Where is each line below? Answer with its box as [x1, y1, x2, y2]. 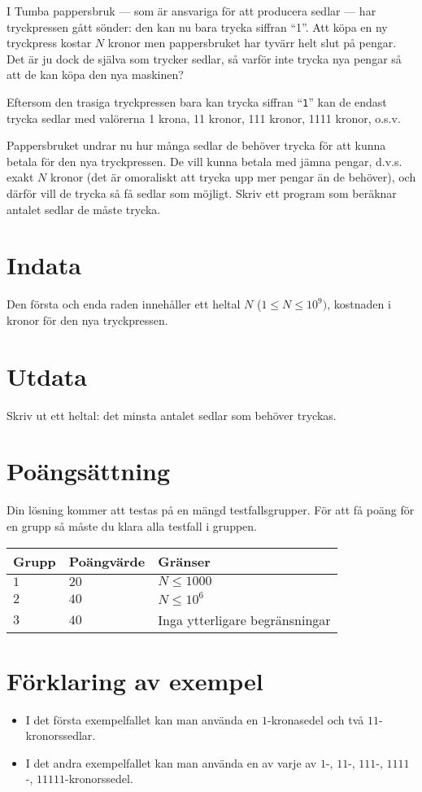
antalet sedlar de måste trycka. [7, 200, 161, 217]
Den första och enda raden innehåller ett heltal [7, 295, 241, 313]
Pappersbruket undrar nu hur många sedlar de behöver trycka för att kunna [7, 137, 386, 154]
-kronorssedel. [65, 770, 133, 787]
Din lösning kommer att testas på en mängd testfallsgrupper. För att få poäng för [7, 501, 415, 519]
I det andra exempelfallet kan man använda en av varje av [25, 754, 317, 771]
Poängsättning [7, 454, 171, 488]
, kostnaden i [327, 295, 391, 313]
